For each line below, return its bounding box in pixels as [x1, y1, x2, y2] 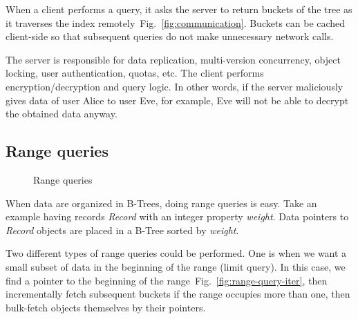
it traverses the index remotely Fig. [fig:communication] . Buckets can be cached [6, 15, 346, 30]
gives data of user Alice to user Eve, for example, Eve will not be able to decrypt [6, 93, 349, 107]
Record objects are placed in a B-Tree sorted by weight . [6, 222, 239, 237]
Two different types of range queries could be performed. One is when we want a [6, 246, 347, 260]
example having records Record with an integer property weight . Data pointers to [6, 209, 349, 224]
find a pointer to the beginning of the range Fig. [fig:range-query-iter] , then [6, 273, 328, 287]
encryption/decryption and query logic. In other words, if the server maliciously [6, 79, 343, 93]
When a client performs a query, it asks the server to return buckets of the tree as [6, 2, 352, 16]
